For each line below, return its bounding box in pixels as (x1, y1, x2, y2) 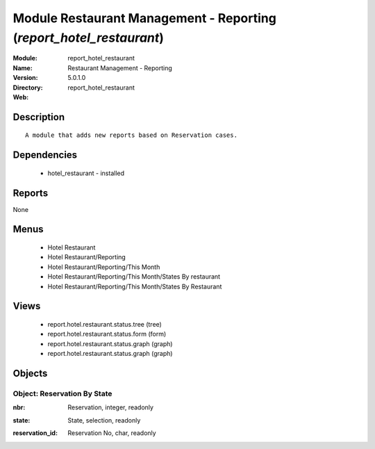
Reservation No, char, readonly (67, 429, 156, 437)
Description (12, 111, 65, 123)
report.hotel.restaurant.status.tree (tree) (47, 320, 162, 328)
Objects (12, 367, 48, 379)
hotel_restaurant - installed (47, 169, 125, 177)
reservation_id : (12, 429, 58, 437)
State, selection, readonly (67, 416, 141, 424)
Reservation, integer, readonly (67, 403, 154, 411)
